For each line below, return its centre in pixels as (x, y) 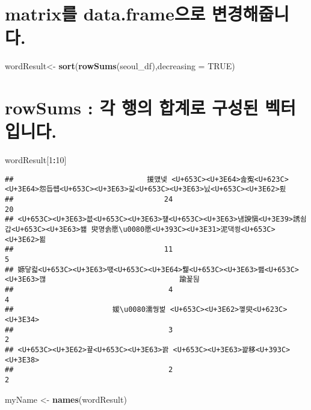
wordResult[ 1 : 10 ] (36, 160)
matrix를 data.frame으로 (105, 14)
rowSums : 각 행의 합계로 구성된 (132, 107)
